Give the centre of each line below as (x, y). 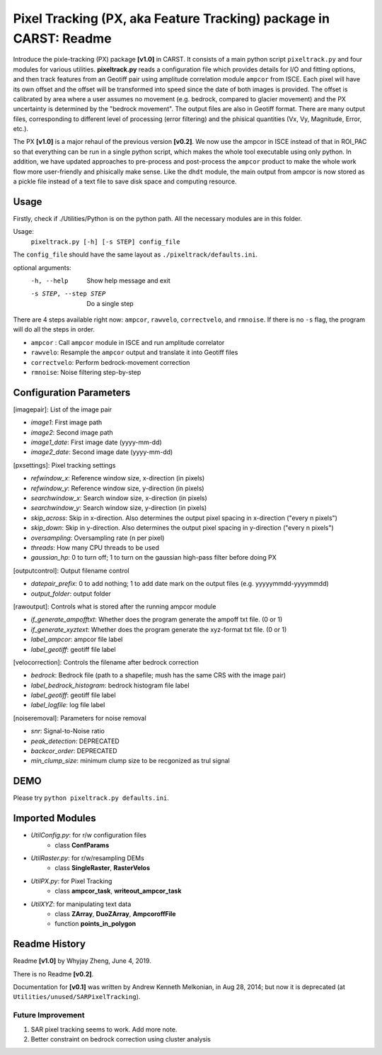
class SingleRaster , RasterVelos (103, 868)
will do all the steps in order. (54, 329)
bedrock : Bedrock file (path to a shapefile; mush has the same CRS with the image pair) (158, 675)
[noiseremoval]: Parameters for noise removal (80, 718)
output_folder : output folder (71, 593)
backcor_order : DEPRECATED (74, 751)
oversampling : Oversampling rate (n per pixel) (98, 538)
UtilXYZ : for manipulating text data (81, 904)
